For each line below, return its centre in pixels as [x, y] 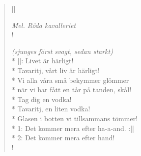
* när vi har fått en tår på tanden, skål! [71, 90]
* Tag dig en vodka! [42, 99]
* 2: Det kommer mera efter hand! [63, 138]
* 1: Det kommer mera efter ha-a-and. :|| [73, 128]
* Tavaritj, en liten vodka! [51, 109]
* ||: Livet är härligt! [42, 61]
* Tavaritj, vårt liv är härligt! [56, 70]
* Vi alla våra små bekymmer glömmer [70, 80]
